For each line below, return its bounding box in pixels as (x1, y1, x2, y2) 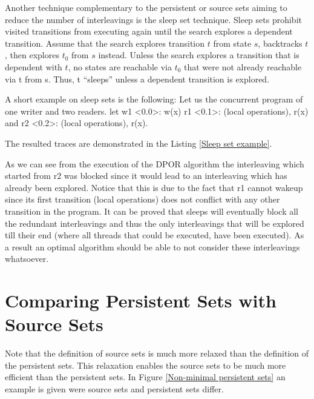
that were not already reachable (184, 60, 302, 73)
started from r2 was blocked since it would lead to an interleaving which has (5, 169, 287, 182)
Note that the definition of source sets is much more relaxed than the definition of (5, 347, 309, 360)
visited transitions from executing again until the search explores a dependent (5, 25, 293, 38)
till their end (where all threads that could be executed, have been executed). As (5, 229, 304, 241)
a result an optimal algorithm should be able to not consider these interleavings (5, 240, 300, 253)
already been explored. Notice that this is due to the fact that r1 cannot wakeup (5, 181, 303, 193)
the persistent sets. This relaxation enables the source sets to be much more (5, 358, 286, 371)
